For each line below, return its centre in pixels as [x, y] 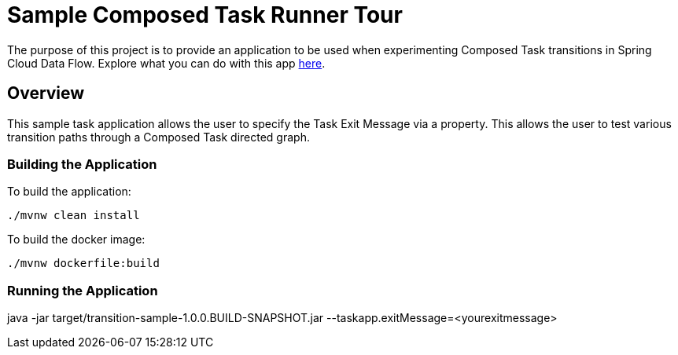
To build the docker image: [76, 240]
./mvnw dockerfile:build [83, 264]
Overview [46, 93]
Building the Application [82, 164]
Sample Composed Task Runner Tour [205, 15]
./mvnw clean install [74, 216]
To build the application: [69, 192]
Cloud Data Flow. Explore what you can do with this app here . [166, 63]
